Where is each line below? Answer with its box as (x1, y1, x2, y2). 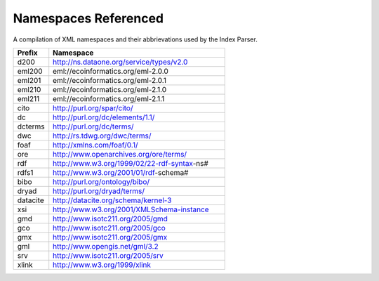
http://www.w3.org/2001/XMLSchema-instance (53, 204, 210, 214)
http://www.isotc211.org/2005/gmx (53, 232, 168, 242)
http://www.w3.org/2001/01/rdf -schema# (53, 167, 189, 177)
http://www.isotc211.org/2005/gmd (53, 214, 168, 223)
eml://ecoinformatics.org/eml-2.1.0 (53, 84, 167, 94)
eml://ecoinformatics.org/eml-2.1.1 (53, 93, 165, 103)
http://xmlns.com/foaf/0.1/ (53, 140, 138, 150)
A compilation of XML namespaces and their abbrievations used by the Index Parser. (13, 35, 258, 44)
